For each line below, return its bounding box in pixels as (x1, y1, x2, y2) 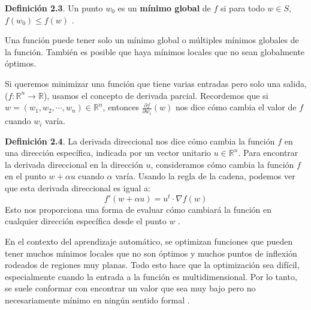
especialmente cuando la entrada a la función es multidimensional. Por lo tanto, (5, 270, 297, 282)
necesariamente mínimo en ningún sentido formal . (5, 293, 190, 306)
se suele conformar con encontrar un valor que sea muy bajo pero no (5, 282, 256, 294)
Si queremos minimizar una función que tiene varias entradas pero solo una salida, (5, 77, 307, 89)
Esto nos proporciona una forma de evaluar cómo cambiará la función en (5, 203, 272, 215)
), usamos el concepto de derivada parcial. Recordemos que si (43, 89, 268, 101)
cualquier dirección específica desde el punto (5, 215, 167, 227)
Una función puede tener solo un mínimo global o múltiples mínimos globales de (5, 34, 299, 46)
